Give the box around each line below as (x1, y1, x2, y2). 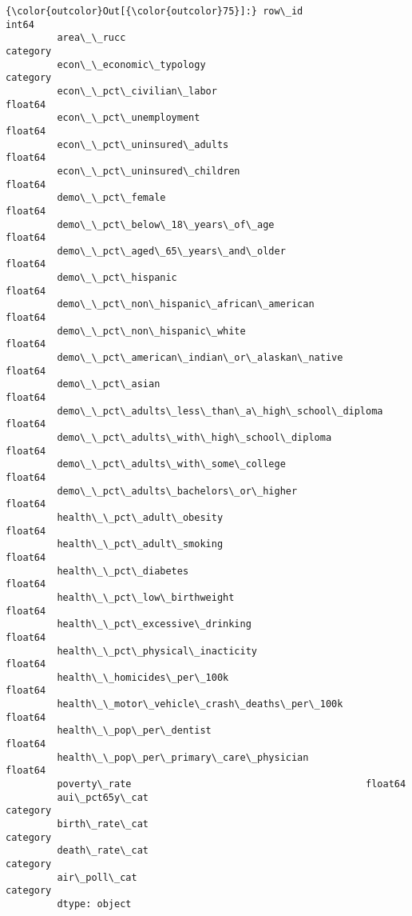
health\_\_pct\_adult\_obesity (57, 511, 224, 523)
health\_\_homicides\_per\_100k (57, 671, 229, 683)
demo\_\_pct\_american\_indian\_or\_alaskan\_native (57, 352, 343, 364)
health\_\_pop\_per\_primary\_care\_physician (57, 751, 309, 763)
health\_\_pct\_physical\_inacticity (57, 645, 257, 657)
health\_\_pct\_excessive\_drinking (57, 618, 252, 630)
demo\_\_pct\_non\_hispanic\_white (57, 325, 246, 337)
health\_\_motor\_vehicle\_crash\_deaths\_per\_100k (57, 698, 343, 710)
